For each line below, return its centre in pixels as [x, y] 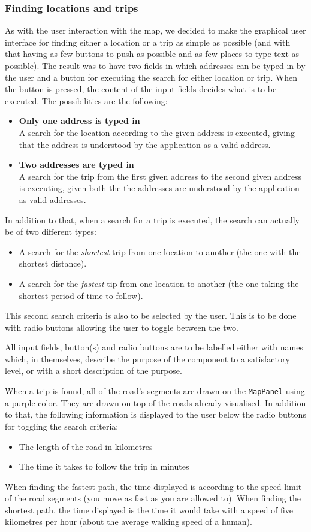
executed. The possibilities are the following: [86, 100]
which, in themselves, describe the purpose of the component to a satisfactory [147, 359]
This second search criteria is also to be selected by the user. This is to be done [151, 315]
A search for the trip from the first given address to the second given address [160, 176]
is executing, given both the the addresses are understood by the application [159, 188]
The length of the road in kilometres [86, 446]
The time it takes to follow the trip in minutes [104, 466]
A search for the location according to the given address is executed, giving [157, 132]
